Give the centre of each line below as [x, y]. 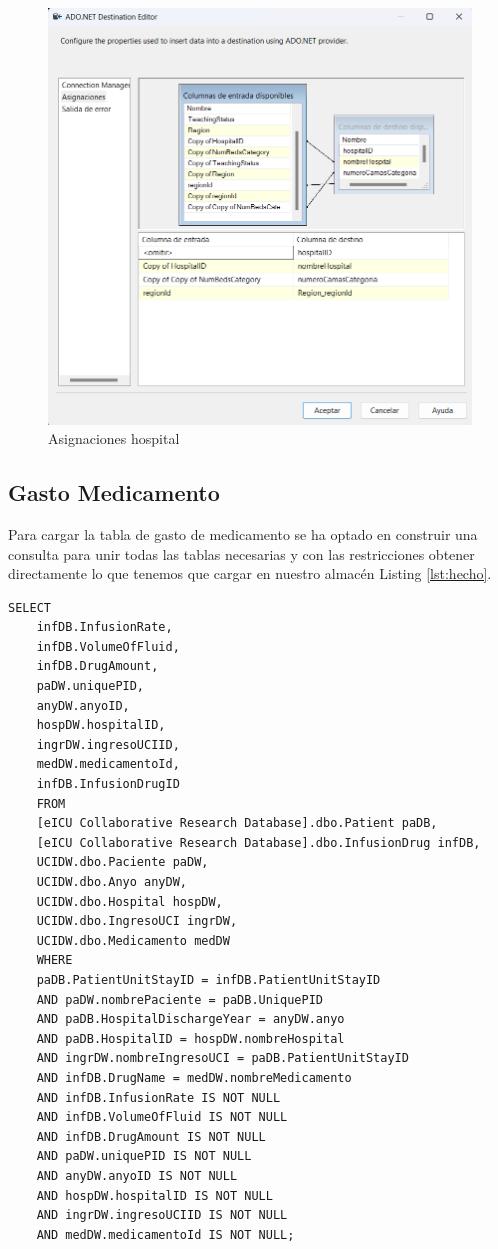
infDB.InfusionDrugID [108, 784]
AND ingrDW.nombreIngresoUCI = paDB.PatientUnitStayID [222, 1058]
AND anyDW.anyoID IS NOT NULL [137, 1175]
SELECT [29, 607]
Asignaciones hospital [114, 438]
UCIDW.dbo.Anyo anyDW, [111, 882]
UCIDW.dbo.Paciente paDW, [122, 862]
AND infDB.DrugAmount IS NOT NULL [151, 1136]
